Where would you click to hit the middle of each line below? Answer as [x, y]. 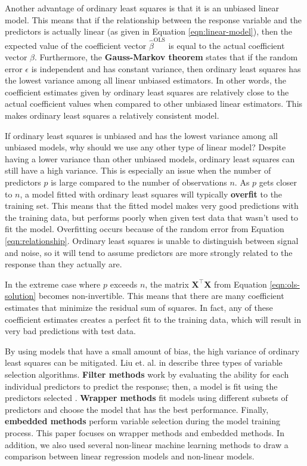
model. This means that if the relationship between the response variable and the [153, 19]
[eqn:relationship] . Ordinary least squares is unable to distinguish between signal [152, 240]
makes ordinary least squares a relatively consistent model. [112, 115]
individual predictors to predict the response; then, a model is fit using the [141, 386]
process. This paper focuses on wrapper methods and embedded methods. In [145, 432]
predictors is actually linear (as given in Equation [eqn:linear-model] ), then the [149, 31]
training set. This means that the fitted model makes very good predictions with [152, 206]
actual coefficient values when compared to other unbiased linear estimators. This [154, 104]
